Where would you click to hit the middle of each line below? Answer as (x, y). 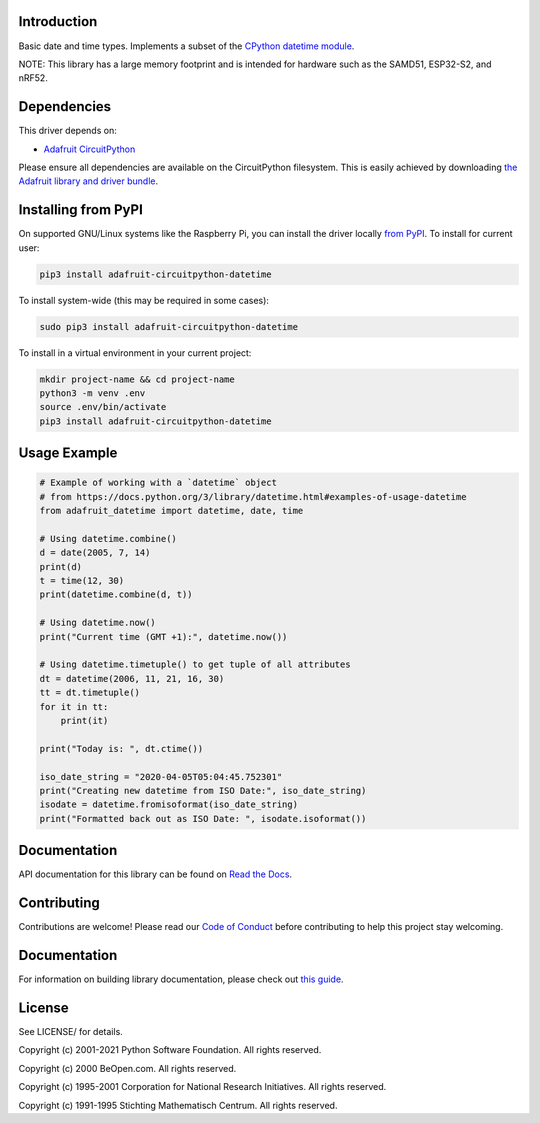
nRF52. (33, 78)
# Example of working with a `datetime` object (158, 483)
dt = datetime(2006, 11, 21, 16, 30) (132, 678)
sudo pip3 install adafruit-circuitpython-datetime (169, 326)
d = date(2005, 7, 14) (95, 553)
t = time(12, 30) (82, 581)
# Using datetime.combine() (108, 538)
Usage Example (68, 453)
